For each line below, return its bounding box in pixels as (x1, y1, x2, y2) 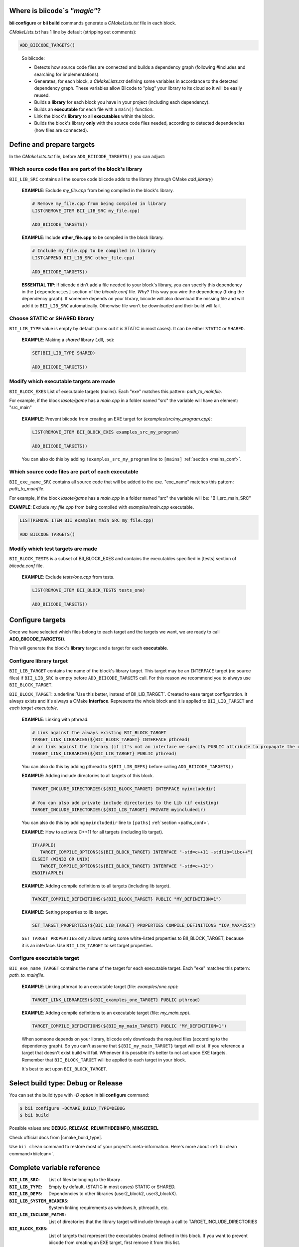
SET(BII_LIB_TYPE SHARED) (32, 350, 96, 356)
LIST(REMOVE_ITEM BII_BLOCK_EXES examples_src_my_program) (32, 429, 179, 435)
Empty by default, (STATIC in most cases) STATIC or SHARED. (48, 1184, 176, 1190)
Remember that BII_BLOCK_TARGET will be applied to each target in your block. (21, 1056, 186, 1062)
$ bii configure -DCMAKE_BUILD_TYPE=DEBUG (19, 1105, 125, 1111)
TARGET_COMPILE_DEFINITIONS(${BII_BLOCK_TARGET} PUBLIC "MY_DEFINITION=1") (32, 896, 222, 902)
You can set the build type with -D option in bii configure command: (9, 1092, 149, 1098)
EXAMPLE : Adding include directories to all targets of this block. (21, 773, 154, 779)
